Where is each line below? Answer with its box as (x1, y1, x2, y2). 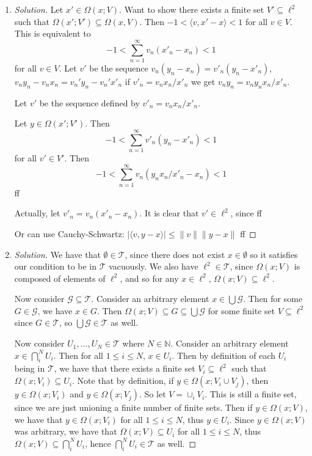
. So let (139, 388, 166, 400)
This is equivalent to (14, 27, 91, 40)
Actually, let (14, 207, 60, 219)
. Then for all (53, 348, 103, 361)
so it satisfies (250, 248, 298, 260)
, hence (84, 436, 111, 449)
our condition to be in (14, 260, 97, 273)
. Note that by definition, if (72, 374, 174, 387)
